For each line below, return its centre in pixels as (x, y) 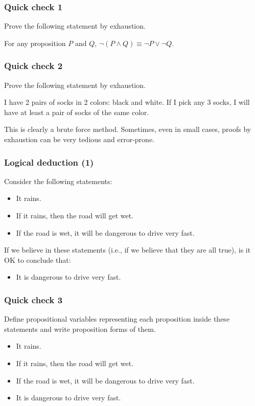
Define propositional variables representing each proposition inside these (117, 319)
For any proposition (35, 43)
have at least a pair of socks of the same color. (77, 112)
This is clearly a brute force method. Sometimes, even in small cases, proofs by (128, 129)
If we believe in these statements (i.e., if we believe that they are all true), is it (127, 250)
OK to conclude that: (38, 260)
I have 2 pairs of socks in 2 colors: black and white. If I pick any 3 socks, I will (127, 102)
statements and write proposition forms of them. (80, 329)
